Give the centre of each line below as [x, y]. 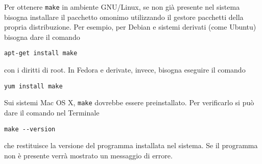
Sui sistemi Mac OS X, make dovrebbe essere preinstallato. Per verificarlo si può [129, 102]
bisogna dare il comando [42, 37]
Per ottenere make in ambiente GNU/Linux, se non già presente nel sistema [122, 7]
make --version [30, 129]
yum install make [33, 86]
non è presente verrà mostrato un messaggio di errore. [88, 155]
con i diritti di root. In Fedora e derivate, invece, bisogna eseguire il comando [125, 70]
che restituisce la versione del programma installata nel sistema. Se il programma [131, 145]
